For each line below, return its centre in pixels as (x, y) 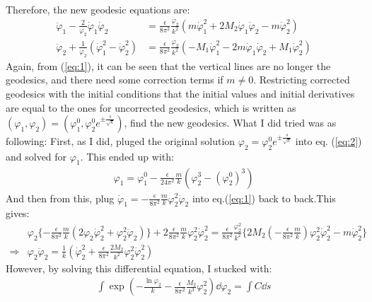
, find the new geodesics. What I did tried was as (230, 123)
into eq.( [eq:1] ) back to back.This (264, 198)
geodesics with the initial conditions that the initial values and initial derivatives (180, 93)
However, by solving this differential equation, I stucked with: (139, 268)
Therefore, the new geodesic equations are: (98, 9)
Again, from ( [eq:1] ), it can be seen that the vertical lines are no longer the (168, 65)
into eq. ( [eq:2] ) (329, 140)
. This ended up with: (127, 156)
